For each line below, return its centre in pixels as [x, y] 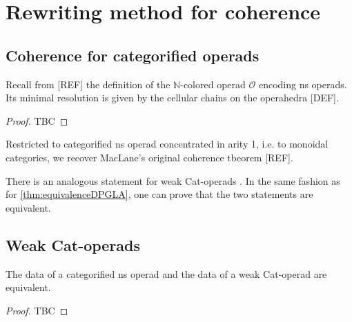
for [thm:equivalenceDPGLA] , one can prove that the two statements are [159, 194]
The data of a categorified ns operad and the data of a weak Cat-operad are [166, 273]
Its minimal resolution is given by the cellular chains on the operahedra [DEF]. [172, 98]
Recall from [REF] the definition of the [88, 84]
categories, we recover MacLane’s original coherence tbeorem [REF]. [149, 157]
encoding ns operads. [303, 84]
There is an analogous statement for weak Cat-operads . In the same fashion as [173, 180]
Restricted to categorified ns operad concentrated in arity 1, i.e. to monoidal [167, 144]
